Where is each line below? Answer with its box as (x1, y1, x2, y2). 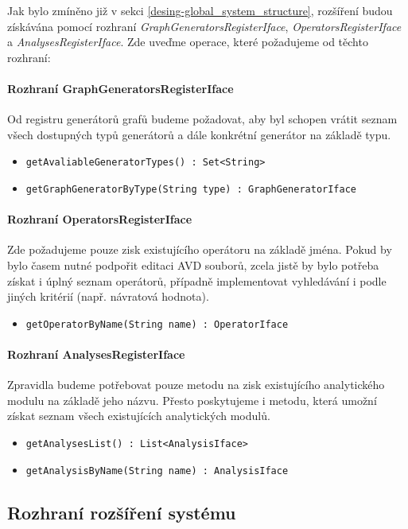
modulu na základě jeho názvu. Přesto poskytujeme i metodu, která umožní (7, 391, 377, 408)
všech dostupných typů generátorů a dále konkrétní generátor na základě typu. (7, 126, 391, 142)
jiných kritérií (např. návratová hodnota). (7, 288, 209, 305)
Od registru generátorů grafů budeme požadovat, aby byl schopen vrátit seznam (7, 111, 398, 127)
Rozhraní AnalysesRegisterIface (7, 346, 185, 363)
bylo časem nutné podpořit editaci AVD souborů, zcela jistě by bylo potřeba (7, 257, 379, 274)
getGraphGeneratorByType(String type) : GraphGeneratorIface (25, 184, 357, 196)
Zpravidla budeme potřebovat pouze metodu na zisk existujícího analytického (7, 376, 385, 393)
